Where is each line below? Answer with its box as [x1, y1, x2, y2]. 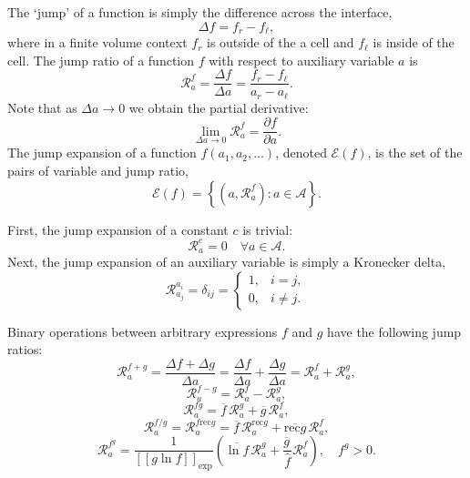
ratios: [7, 340, 43, 359]
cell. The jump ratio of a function [7, 50, 195, 69]
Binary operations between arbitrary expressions [7, 321, 278, 341]
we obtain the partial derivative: [128, 97, 309, 117]
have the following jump [327, 321, 462, 341]
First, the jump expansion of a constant [7, 219, 229, 239]
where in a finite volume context [7, 33, 188, 52]
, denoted [275, 143, 327, 162]
